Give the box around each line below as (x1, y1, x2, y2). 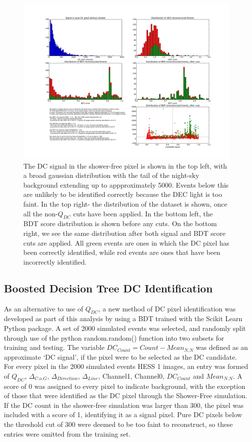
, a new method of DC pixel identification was (98, 303, 236, 313)
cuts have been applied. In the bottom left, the (73, 208, 213, 218)
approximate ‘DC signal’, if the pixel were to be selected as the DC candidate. (4, 351, 237, 362)
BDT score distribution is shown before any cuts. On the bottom (23, 218, 217, 229)
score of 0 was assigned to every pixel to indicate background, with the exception (4, 381, 246, 391)
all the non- (23, 208, 58, 218)
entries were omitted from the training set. (4, 428, 131, 439)
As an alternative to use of (4, 303, 83, 313)
